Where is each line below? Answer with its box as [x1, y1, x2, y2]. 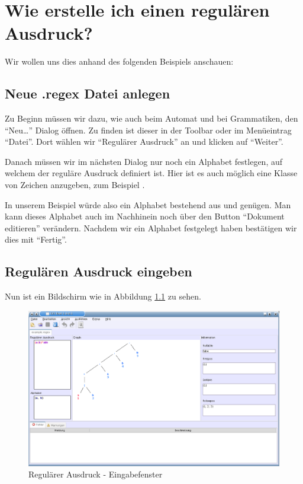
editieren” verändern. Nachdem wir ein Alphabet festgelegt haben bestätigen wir [5, 221, 297, 234]
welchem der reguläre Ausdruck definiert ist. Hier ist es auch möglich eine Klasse [5, 167, 298, 179]
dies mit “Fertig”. [5, 233, 67, 246]
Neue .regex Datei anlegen [5, 84, 170, 103]
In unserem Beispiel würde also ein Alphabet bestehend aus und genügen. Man [5, 198, 291, 211]
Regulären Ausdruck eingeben [5, 262, 192, 281]
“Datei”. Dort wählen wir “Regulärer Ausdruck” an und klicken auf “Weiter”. [5, 135, 283, 148]
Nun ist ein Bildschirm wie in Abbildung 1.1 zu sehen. [5, 290, 201, 302]
